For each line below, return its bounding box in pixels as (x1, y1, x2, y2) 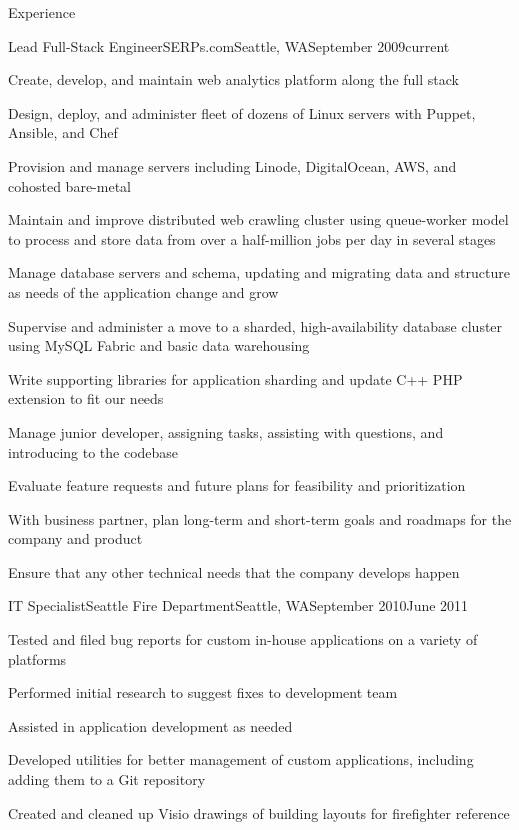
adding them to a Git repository (8, 769, 206, 790)
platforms (8, 648, 67, 669)
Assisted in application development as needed (8, 715, 293, 736)
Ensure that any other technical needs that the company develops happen (8, 561, 460, 582)
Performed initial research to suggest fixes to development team (8, 682, 398, 703)
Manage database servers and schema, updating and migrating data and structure (8, 262, 510, 283)
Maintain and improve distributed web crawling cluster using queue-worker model (8, 209, 509, 230)
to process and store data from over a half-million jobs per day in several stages (8, 228, 496, 249)
